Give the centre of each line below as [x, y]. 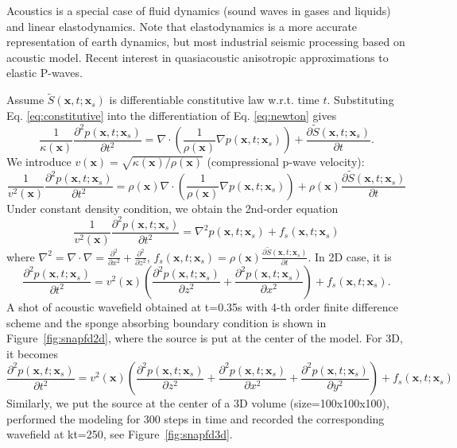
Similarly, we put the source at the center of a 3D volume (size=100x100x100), [198, 403]
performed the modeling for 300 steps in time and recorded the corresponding [196, 418]
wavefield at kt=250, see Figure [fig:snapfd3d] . [120, 434]
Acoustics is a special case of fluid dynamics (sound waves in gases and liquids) [199, 10]
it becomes [33, 353]
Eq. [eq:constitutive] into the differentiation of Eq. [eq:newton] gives [172, 115]
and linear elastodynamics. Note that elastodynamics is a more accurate [182, 26]
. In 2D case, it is [350, 256]
